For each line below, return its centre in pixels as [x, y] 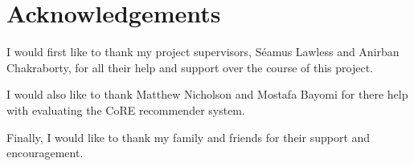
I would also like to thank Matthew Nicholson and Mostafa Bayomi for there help [207, 94]
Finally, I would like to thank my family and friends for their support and [189, 137]
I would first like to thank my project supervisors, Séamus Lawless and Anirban [203, 52]
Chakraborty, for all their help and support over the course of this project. [190, 67]
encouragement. [45, 153]
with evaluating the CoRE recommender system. [126, 109]
